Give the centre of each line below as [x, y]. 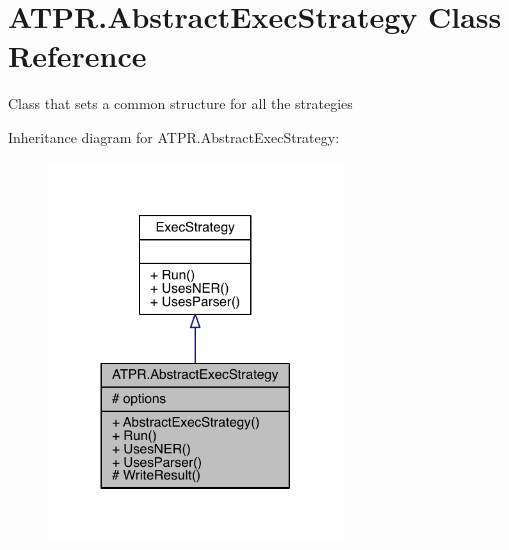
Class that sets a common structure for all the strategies [180, 103]
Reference [77, 55]
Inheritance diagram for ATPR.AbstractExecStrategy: [174, 136]
